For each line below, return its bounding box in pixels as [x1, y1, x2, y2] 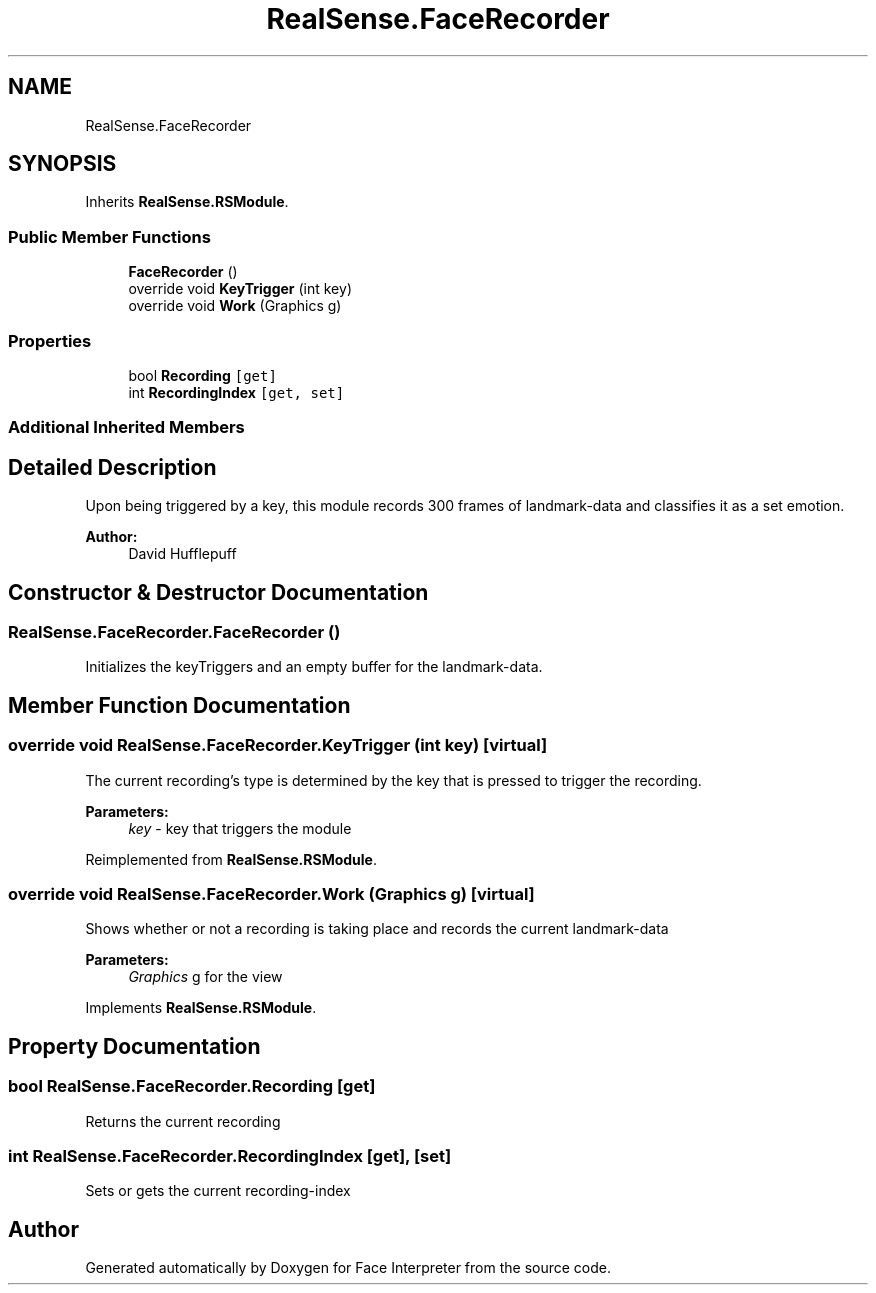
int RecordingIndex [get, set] [128, 383, 345, 401]
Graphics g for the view [128, 968, 283, 986]
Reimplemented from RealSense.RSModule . [85, 850, 377, 868]
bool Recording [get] [128, 366, 277, 384]
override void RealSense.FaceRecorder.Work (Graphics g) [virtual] [8, 883, 535, 904]
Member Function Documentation [8, 692, 351, 718]
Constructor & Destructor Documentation [8, 579, 429, 605]
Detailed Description [8, 454, 217, 480]
